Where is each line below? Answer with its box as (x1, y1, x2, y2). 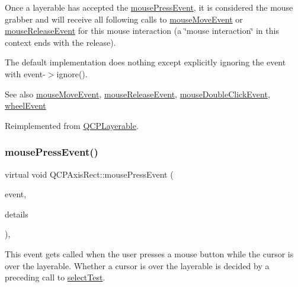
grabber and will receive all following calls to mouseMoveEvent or (5, 12, 243, 25)
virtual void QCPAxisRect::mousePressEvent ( (5, 168, 174, 180)
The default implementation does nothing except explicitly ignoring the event (5, 56, 286, 68)
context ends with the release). (5, 36, 116, 48)
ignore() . (56, 67, 88, 80)
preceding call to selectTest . (5, 271, 105, 283)
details (5, 207, 28, 220)
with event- (5, 67, 46, 80)
